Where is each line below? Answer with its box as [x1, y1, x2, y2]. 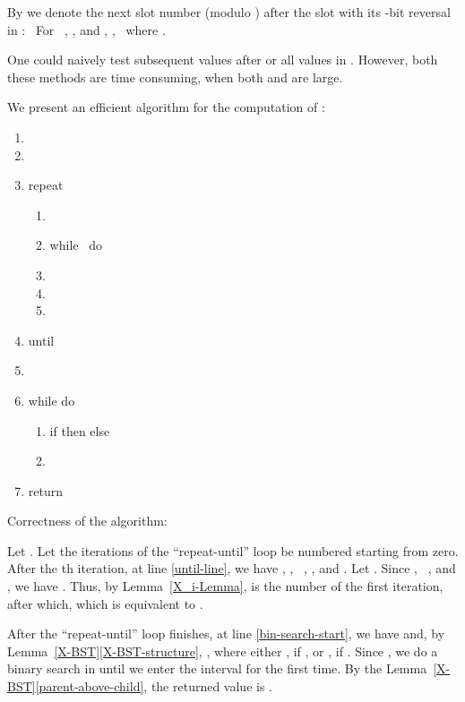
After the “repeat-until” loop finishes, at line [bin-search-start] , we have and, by [7, 624, 445, 643]
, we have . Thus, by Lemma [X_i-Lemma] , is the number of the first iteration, [7, 577, 443, 595]
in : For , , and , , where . [7, 20, 166, 39]
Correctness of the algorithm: [7, 511, 168, 530]
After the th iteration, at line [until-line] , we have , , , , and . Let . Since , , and [7, 559, 456, 578]
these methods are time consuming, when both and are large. [7, 67, 343, 86]
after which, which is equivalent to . [7, 594, 203, 612]
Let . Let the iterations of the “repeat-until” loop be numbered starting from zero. [7, 541, 459, 560]
